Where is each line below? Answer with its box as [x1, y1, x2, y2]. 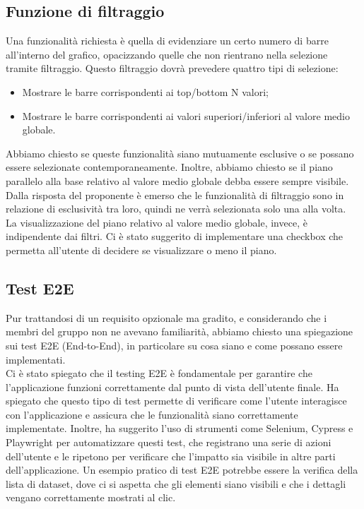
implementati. [6, 352, 66, 366]
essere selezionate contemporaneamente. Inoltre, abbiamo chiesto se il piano [6, 160, 333, 174]
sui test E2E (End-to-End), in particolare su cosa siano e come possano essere [6, 337, 343, 352]
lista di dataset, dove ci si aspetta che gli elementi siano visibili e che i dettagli [6, 476, 346, 491]
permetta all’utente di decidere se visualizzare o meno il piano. [6, 242, 277, 257]
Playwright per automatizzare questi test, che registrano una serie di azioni [6, 435, 331, 450]
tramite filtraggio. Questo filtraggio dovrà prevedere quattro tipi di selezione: [6, 61, 339, 76]
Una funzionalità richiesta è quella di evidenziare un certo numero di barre [6, 33, 329, 48]
